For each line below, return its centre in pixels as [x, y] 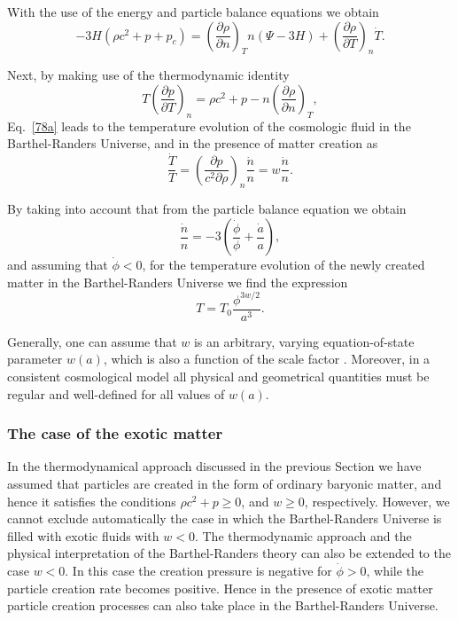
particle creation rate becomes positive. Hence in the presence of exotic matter [220, 588]
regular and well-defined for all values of [116, 393]
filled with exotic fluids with [83, 535]
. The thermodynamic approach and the [303, 535]
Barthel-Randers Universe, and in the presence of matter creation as [193, 143]
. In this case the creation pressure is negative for [198, 570]
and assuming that [58, 265]
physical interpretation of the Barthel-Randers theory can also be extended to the [229, 553]
